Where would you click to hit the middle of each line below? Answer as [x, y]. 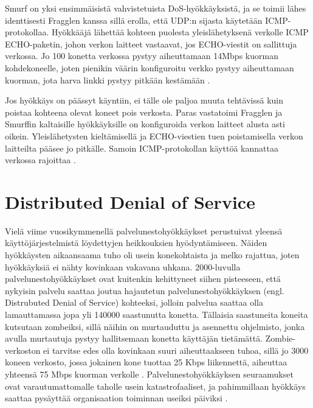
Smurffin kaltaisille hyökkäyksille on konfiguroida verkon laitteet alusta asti [145, 124]
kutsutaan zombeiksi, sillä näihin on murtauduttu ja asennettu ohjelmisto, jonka [155, 326]
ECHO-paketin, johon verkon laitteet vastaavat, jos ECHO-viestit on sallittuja [151, 44]
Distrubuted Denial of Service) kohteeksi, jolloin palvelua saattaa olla [134, 302]
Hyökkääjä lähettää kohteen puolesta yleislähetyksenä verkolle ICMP [180, 32]
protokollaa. [27, 32]
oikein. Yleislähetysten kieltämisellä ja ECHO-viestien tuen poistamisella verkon [154, 135]
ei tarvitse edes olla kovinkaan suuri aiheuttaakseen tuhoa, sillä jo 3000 [176, 350]
